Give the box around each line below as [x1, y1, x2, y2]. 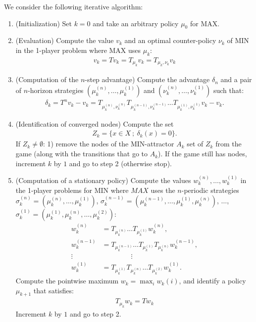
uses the [151, 184, 175, 195]
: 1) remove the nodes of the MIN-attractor [43, 138, 174, 149]
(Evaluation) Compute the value [15, 35, 114, 46]
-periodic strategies [181, 184, 239, 195]
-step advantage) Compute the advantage [85, 74, 210, 85]
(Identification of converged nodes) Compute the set [15, 118, 174, 129]
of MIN [227, 35, 249, 46]
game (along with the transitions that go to [15, 148, 148, 159]
